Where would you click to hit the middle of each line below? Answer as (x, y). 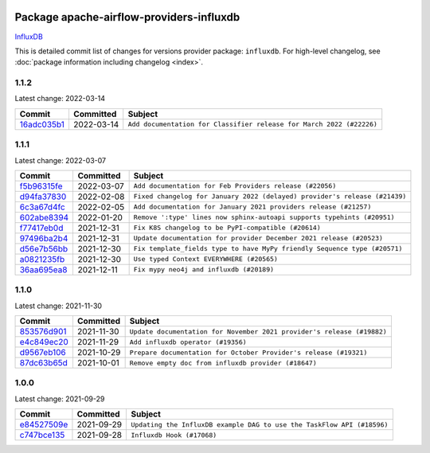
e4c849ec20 (44, 342)
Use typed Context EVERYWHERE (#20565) (206, 259)
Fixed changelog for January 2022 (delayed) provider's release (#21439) (270, 196)
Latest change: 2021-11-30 (59, 306)
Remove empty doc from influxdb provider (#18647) (223, 363)
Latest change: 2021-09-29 (60, 399)
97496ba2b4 (44, 238)
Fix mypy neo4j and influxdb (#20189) (204, 269)
